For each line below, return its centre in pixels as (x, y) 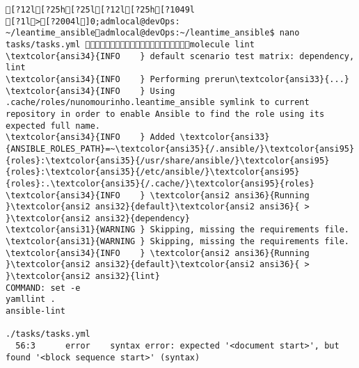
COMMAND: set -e (43, 288)
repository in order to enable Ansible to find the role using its (165, 114)
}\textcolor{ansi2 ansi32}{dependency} (98, 218)
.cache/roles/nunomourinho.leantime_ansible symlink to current (158, 103)
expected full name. (53, 126)
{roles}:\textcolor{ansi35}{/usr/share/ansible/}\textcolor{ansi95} (168, 160)
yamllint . (31, 299)
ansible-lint (35, 311)
